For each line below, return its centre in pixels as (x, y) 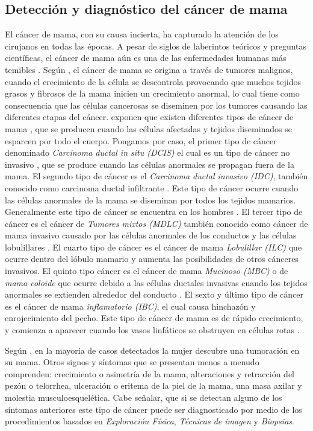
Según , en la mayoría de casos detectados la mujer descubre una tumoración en (152, 350)
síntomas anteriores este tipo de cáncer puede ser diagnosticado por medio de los (153, 409)
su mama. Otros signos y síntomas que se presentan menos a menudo (132, 362)
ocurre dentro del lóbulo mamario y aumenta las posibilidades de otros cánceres (152, 259)
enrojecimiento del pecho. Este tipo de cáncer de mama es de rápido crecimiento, (154, 318)
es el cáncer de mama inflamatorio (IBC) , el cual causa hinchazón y (130, 306)
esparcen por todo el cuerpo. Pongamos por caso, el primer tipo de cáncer (141, 140)
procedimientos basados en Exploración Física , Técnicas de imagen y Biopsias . (150, 421)
